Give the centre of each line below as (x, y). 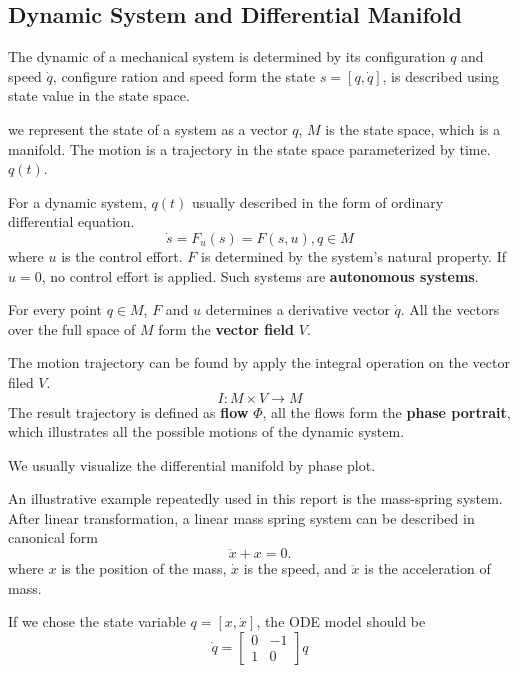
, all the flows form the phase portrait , (386, 411)
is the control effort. (122, 255)
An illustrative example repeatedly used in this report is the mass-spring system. (255, 498)
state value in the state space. (99, 95)
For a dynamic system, (77, 201)
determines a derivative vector (297, 309)
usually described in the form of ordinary (317, 201)
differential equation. (71, 221)
